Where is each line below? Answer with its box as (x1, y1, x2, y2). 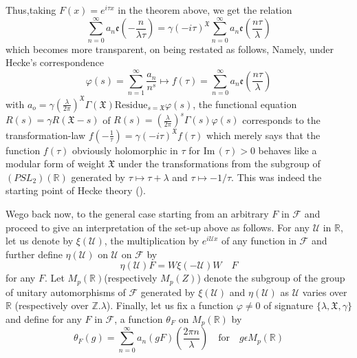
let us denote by (6, 233, 74, 248)
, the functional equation (193, 96, 297, 111)
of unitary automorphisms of (6, 284, 126, 299)
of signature (263, 298, 314, 313)
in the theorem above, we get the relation (118, 3, 292, 17)
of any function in (221, 233, 296, 248)
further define (6, 246, 63, 261)
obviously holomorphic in (72, 143, 178, 157)
